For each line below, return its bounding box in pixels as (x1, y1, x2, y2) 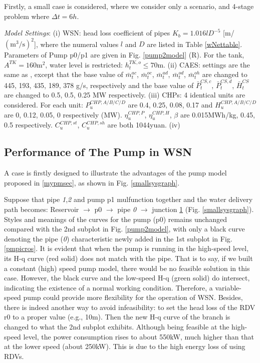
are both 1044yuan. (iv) (107, 119, 180, 130)
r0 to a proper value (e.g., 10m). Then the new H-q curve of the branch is (4, 311, 230, 322)
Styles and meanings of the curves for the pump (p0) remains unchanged (4, 213, 227, 224)
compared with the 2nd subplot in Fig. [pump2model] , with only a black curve (4, 223, 245, 234)
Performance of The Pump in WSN (4, 144, 192, 159)
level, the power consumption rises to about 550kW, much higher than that (23, 331, 254, 341)
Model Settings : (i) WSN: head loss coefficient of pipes (4, 27, 170, 38)
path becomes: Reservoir (4, 203, 79, 214)
